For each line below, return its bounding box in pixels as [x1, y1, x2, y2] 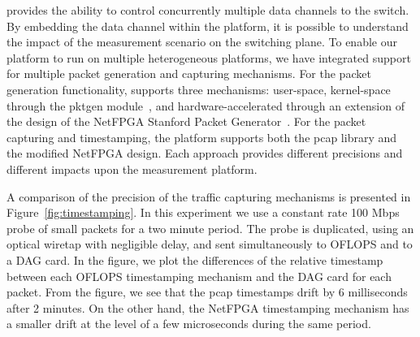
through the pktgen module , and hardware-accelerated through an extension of [6, 97, 405, 114]
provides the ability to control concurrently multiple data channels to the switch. [6, 2, 409, 18]
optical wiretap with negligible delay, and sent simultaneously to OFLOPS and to [6, 235, 413, 253]
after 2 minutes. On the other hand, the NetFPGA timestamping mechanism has [6, 299, 409, 316]
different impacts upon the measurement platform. [6, 160, 258, 177]
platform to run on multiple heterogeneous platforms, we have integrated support [6, 49, 411, 66]
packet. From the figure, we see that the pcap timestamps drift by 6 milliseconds [6, 283, 408, 300]
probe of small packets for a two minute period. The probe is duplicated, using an [6, 219, 414, 236]
